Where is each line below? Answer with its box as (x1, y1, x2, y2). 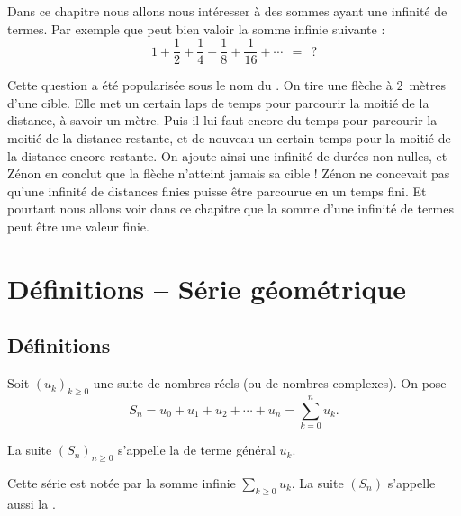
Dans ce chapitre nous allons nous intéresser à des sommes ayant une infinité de (7, 2, 447, 20)
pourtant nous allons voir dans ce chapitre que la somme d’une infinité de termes (7, 199, 454, 218)
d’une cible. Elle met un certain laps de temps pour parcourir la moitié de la (7, 93, 429, 112)
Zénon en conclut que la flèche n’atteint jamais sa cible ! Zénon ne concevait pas (7, 164, 450, 183)
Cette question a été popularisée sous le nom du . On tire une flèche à (7, 76, 393, 95)
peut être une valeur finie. (7, 217, 149, 235)
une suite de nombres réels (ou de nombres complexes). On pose (93, 374, 447, 393)
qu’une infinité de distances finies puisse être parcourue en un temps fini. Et (7, 181, 427, 200)
